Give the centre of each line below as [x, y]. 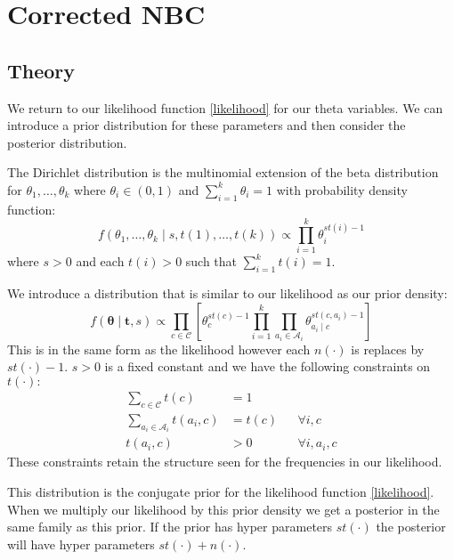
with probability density [342, 189]
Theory [41, 70]
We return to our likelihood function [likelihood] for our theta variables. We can [225, 107]
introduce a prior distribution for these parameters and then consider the [207, 125]
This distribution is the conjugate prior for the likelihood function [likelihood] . [221, 491]
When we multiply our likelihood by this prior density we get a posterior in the [223, 509]
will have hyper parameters [81, 544]
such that [211, 261]
